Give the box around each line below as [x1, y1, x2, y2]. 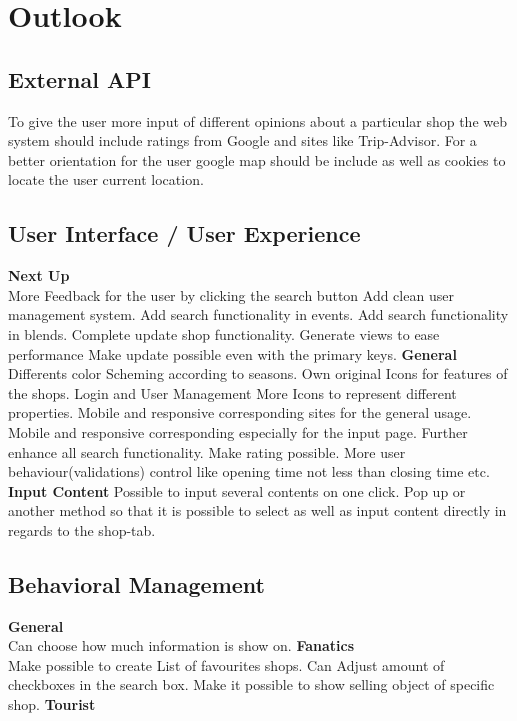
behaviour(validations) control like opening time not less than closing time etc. [8, 461, 490, 482]
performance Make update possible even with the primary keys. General [8, 343, 457, 364]
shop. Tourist [8, 694, 96, 715]
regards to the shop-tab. [8, 519, 156, 540]
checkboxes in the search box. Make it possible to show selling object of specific [8, 674, 495, 695]
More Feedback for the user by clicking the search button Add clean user [8, 284, 454, 305]
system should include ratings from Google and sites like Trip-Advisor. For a [8, 130, 477, 151]
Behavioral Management [8, 568, 265, 599]
